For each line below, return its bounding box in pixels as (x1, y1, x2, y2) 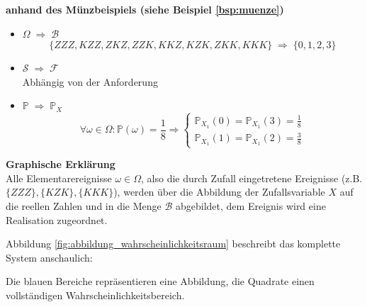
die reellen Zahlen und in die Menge (6, 199, 162, 213)
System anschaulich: (6, 250, 93, 264)
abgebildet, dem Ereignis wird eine (176, 199, 326, 213)
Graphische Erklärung (6, 157, 115, 172)
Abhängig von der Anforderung (22, 74, 158, 89)
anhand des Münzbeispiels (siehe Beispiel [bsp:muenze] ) (6, 2, 284, 16)
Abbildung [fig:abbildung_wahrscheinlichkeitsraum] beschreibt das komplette (6, 236, 341, 251)
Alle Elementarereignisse (6, 170, 112, 185)
